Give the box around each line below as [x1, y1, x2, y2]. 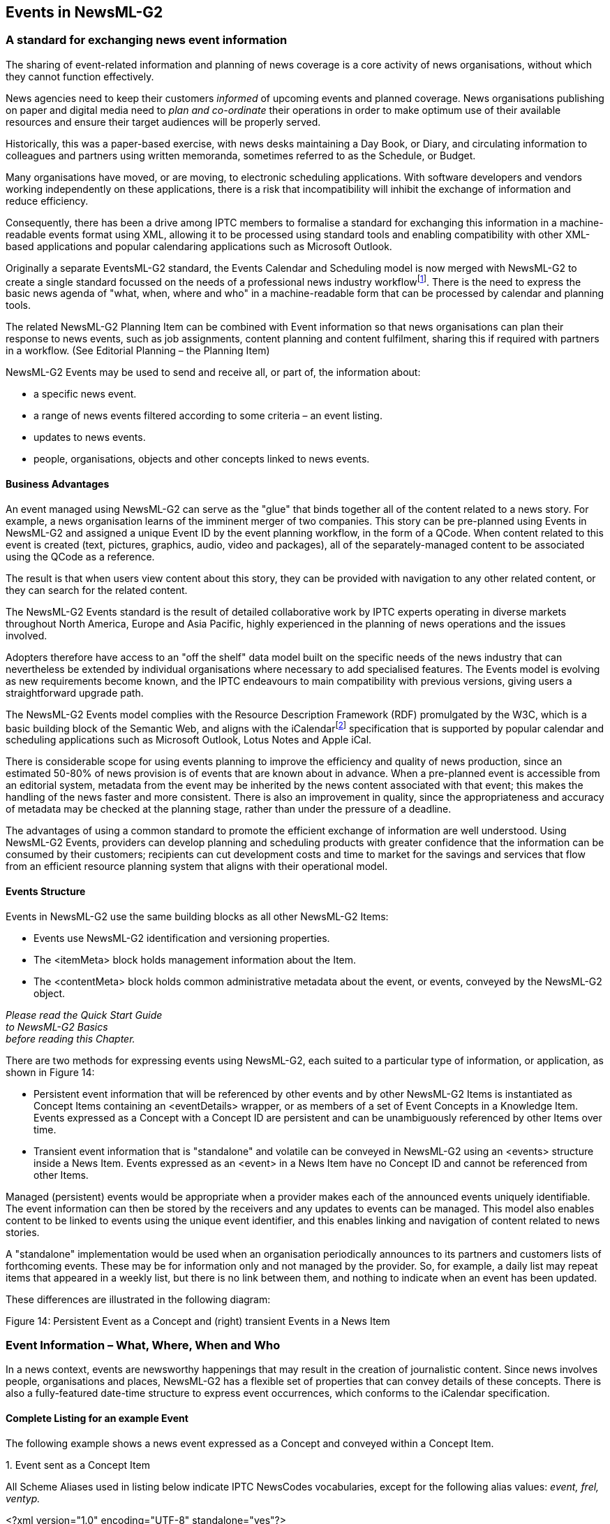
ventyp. [6, 1492, 40, 1504]
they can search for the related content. [6, 583, 188, 596]
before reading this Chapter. [6, 1032, 135, 1045]
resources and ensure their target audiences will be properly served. [6, 115, 321, 128]
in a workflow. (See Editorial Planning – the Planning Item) [6, 344, 270, 357]
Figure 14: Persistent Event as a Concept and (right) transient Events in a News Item [6, 1314, 390, 1327]
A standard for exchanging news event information [6, 33, 288, 48]
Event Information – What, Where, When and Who [6, 1337, 281, 1352]
